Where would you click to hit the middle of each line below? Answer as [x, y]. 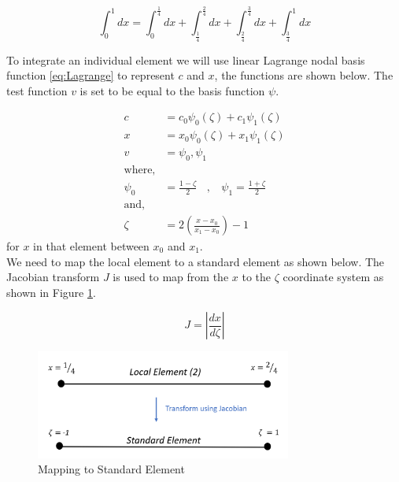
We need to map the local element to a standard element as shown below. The [196, 261]
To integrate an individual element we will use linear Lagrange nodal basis [186, 59]
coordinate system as [333, 277]
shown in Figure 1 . [51, 292]
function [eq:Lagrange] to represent [91, 75]
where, [140, 170]
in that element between [91, 246]
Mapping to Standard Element [111, 469]
